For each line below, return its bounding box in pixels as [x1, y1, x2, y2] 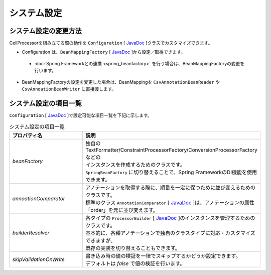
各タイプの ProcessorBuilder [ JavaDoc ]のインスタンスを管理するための [85, 214, 255, 221]
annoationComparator [12, 195, 65, 202]
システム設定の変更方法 [9, 27, 82, 35]
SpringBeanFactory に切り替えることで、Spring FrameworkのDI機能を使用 [85, 169, 257, 176]
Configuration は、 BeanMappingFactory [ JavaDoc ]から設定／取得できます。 [22, 49, 186, 55]
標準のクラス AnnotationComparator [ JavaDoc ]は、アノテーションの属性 [85, 199, 255, 206]
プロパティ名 [12, 132, 43, 139]
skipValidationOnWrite [12, 256, 65, 263]
